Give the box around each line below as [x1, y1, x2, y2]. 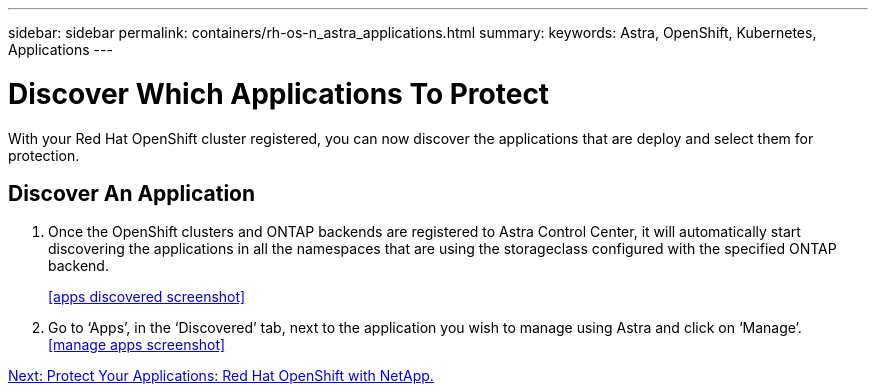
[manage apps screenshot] [48, 336, 226, 354]
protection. [8, 146, 80, 164]
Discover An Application [8, 180, 256, 206]
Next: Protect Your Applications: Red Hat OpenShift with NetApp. [8, 367, 434, 385]
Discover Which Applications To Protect [8, 76, 550, 111]
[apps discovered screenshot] [48, 288, 246, 306]
